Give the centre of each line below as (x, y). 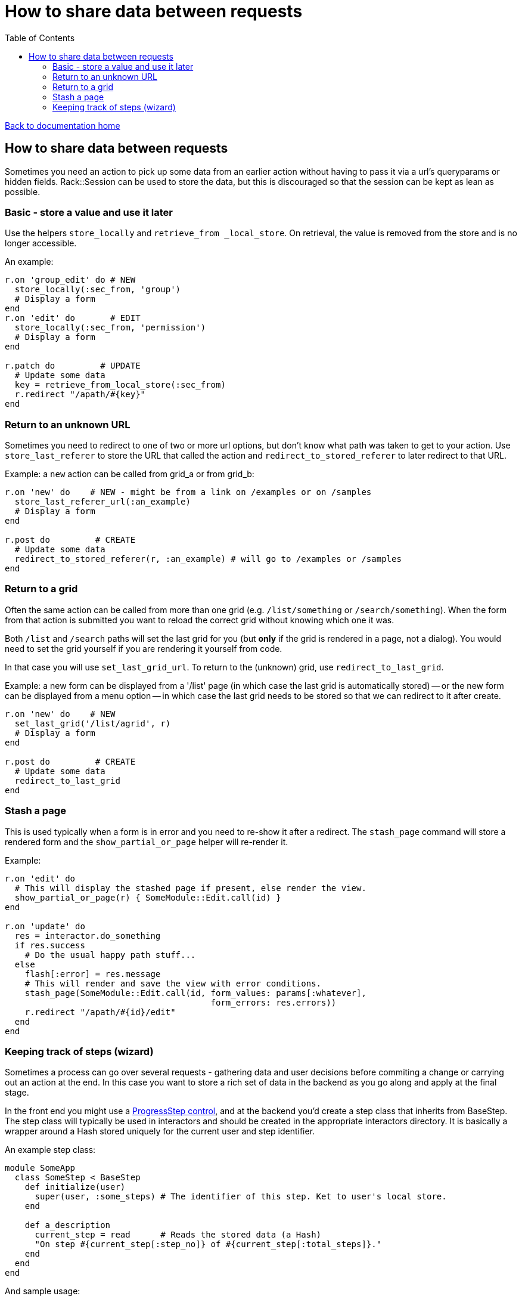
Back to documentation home (63, 125)
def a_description (68, 1225)
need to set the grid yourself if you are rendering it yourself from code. (144, 648)
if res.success (50, 945)
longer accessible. (41, 243)
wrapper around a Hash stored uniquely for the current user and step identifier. (160, 1131)
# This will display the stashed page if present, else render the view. (190, 888)
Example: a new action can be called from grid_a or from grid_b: (130, 474)
